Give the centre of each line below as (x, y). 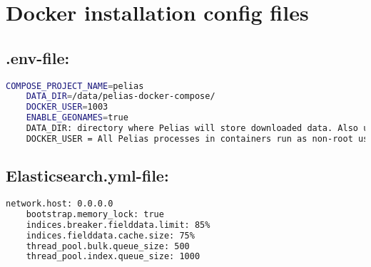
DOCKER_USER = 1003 (67, 107)
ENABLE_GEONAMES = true (77, 118)
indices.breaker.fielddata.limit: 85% (118, 225)
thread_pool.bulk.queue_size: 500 (108, 246)
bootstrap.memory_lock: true (95, 214)
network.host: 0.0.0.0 (60, 204)
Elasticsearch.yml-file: (87, 176)
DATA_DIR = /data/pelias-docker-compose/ (121, 96)
